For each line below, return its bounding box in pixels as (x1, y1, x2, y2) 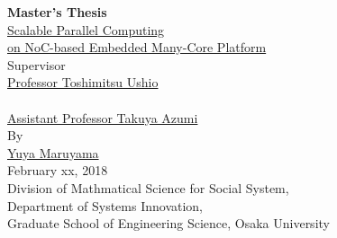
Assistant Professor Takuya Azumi (7, 108, 198, 127)
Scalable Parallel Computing (7, 20, 165, 39)
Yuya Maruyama (7, 143, 99, 162)
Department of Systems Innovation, (7, 196, 203, 215)
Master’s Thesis (7, 3, 107, 21)
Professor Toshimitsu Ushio (7, 73, 159, 92)
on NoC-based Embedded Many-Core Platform (7, 38, 267, 57)
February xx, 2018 (7, 161, 108, 180)
